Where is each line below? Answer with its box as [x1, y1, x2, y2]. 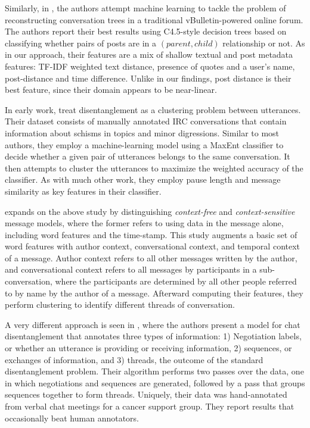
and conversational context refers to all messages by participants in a [5, 263, 257, 276]
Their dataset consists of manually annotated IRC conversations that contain [5, 115, 287, 127]
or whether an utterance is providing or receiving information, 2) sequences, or [5, 342, 292, 354]
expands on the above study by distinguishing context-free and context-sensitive [5, 205, 295, 217]
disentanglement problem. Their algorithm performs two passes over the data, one [5, 365, 304, 377]
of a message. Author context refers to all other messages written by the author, [5, 251, 297, 264]
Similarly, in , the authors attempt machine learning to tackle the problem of [5, 2, 286, 14]
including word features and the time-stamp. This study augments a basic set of [5, 228, 297, 240]
